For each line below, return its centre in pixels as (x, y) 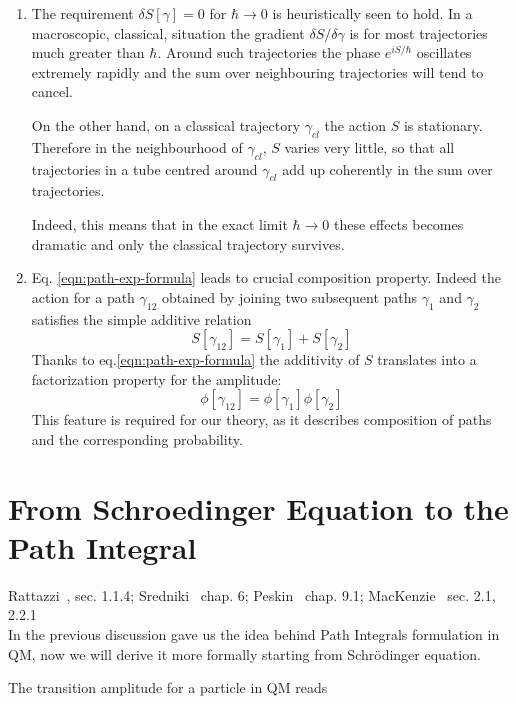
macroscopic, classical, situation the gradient (168, 32)
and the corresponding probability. (137, 438)
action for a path (83, 296)
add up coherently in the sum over (387, 168)
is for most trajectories (418, 32)
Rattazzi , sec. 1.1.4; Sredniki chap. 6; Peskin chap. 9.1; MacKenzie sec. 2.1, (252, 594)
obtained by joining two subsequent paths (290, 296)
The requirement (82, 13)
